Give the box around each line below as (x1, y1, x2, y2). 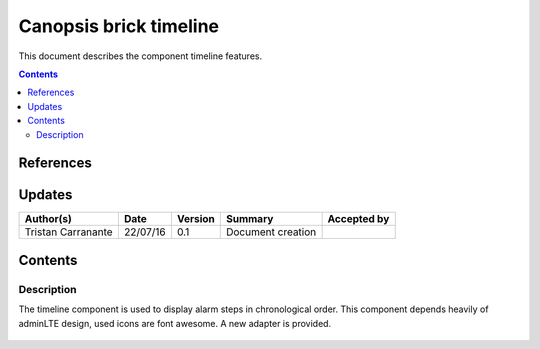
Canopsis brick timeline (18, 15, 220, 37)
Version (176, 212, 215, 226)
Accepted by (327, 212, 390, 226)
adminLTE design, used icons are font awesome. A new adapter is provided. (18, 317, 332, 329)
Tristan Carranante (24, 225, 114, 239)
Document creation (225, 225, 317, 239)
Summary (225, 212, 274, 226)
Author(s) (24, 212, 72, 226)
